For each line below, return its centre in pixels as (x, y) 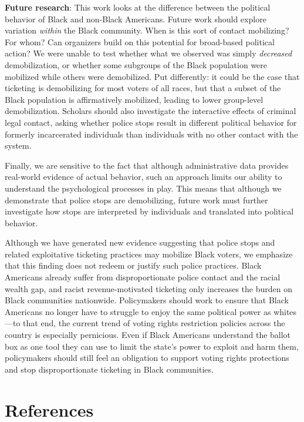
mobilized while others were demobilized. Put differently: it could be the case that (152, 76)
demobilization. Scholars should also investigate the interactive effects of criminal (151, 111)
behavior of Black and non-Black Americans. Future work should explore (136, 19)
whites (285, 311)
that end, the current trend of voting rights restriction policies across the (154, 323)
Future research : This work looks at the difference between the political (138, 7)
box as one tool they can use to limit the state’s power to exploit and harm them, (152, 346)
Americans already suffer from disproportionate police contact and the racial (143, 277)
